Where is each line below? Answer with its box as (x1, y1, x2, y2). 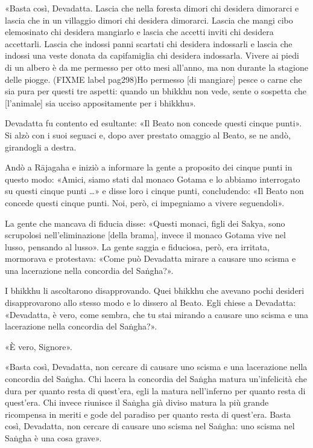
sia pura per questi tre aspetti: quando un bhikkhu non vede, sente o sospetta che (5, 85, 306, 97)
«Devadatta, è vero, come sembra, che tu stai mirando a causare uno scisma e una (5, 308, 309, 320)
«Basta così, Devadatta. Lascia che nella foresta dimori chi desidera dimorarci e (5, 2, 299, 14)
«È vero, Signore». (5, 340, 72, 352)
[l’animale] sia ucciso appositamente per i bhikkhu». (5, 96, 196, 109)
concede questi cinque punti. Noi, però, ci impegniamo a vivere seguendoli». (5, 196, 285, 209)
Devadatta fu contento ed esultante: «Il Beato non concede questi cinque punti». (5, 117, 302, 129)
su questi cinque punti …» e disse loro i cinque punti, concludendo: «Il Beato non (5, 184, 304, 197)
